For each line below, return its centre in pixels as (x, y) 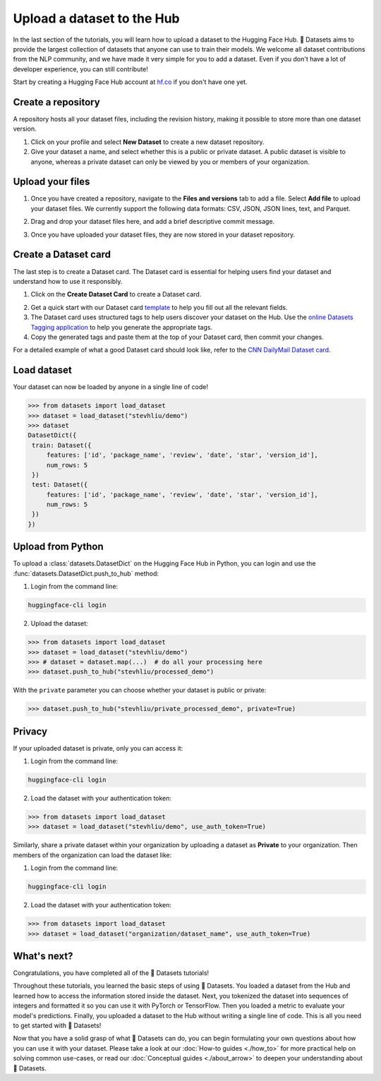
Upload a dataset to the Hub (96, 18)
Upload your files (52, 182)
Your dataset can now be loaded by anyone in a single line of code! (110, 387)
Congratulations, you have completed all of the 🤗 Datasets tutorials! (111, 973)
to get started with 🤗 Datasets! (57, 1026)
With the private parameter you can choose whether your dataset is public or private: (140, 690)
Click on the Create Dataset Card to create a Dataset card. (116, 294)
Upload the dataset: (59, 623)
